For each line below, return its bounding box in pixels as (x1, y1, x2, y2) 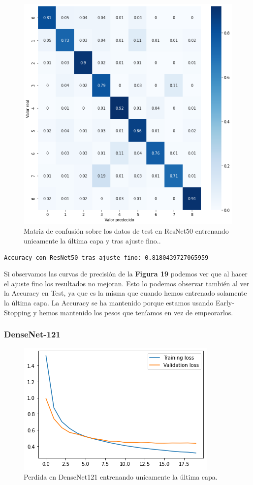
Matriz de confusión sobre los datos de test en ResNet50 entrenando (24, 226, 229, 236)
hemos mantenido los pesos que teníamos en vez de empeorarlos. (39, 307, 233, 317)
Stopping (4, 307, 31, 317)
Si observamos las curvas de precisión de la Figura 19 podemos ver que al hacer (4, 269, 248, 279)
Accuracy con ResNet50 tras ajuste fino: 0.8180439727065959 (4, 254, 209, 261)
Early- (215, 298, 234, 307)
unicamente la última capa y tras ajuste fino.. (24, 236, 161, 246)
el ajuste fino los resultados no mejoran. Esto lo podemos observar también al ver (4, 278, 250, 288)
